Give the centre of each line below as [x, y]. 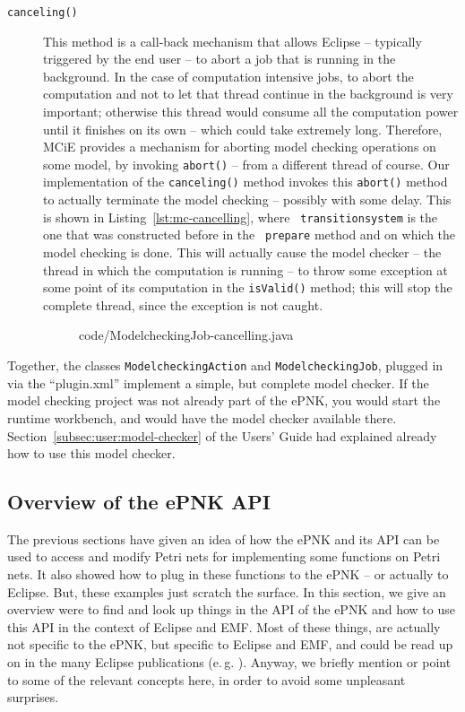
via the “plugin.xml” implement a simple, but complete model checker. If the [218, 382]
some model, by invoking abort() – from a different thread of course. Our [246, 164]
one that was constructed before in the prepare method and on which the [250, 234]
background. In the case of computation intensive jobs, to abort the [228, 76]
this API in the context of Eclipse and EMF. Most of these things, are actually [224, 626]
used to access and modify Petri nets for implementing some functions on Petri [224, 556]
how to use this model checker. [91, 453]
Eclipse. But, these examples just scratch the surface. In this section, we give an [227, 591]
